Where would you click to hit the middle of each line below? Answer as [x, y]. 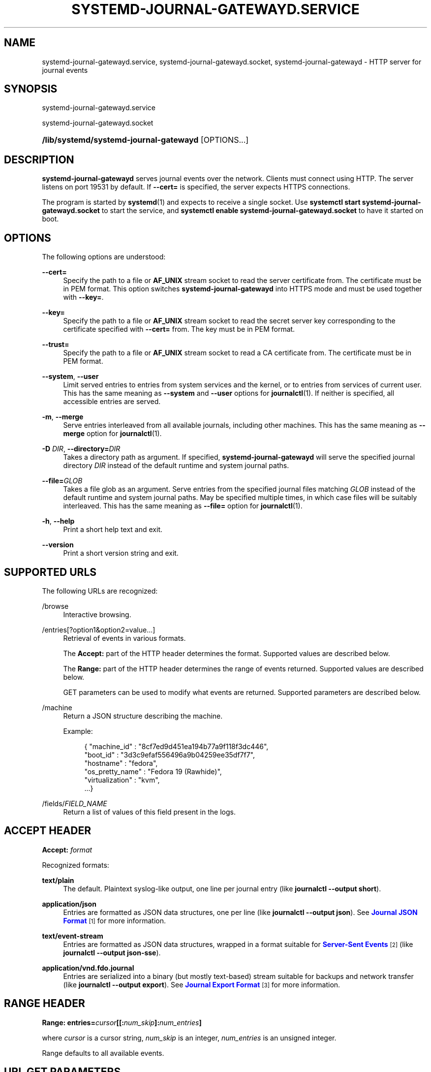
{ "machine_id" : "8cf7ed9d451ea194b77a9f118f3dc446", [176, 746]
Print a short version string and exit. [121, 553]
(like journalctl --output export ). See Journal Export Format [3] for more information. [202, 984]
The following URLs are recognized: [100, 591]
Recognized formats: [76, 865]
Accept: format [67, 850]
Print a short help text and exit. [113, 530]
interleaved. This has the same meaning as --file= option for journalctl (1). [183, 506]
